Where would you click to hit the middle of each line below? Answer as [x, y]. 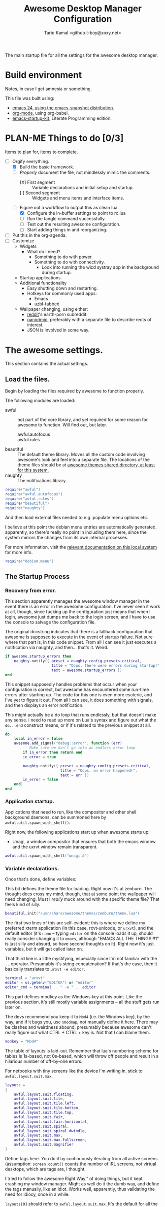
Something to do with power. [63, 257]
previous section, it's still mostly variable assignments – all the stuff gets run [82, 1002]
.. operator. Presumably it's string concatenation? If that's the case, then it [81, 964]
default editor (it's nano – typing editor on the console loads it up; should [79, 933]
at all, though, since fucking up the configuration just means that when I [78, 612]
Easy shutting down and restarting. [62, 288]
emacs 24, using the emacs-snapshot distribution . [63, 108]
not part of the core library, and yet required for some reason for [83, 420]
